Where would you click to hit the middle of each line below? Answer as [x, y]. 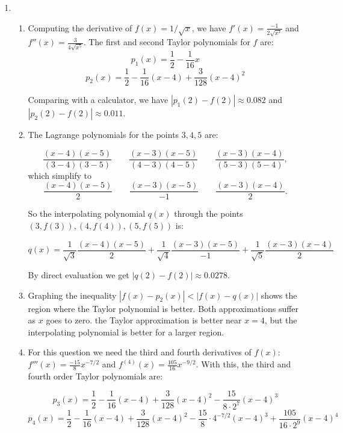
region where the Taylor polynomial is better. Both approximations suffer [163, 308]
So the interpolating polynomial [87, 213]
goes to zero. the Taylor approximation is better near [144, 320]
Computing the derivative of [80, 27]
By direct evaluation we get [79, 275]
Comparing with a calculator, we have [98, 100]
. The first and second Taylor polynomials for [167, 42]
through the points [209, 213]
